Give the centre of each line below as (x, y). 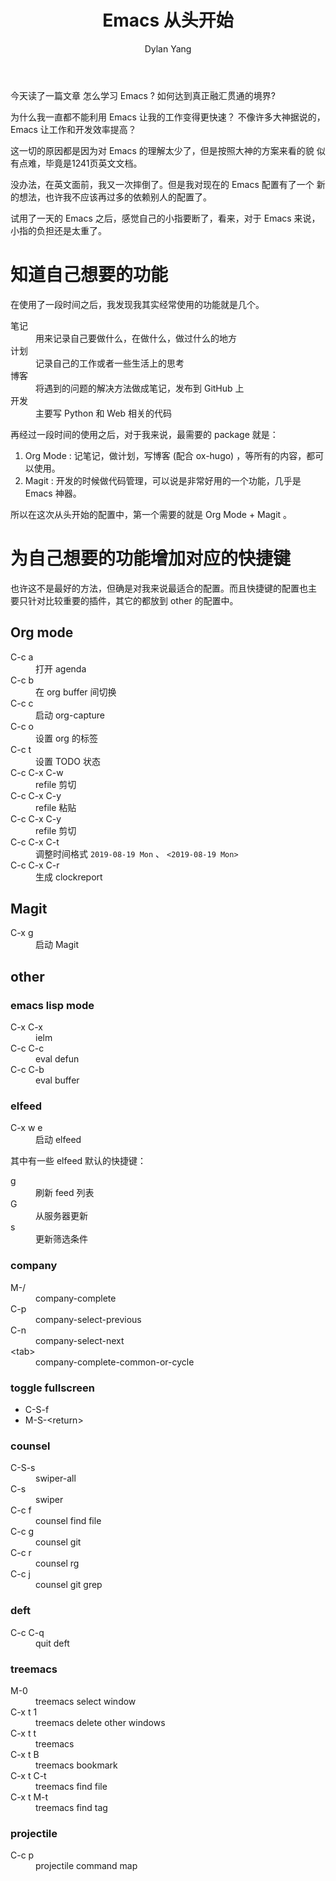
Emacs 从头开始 (168, 20)
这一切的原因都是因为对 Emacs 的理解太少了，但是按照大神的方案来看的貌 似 (168, 150)
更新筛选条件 (61, 1239)
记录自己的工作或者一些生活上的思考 (110, 363)
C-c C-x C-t (35, 842)
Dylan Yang (168, 48)
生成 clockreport (69, 877)
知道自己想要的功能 (89, 275)
